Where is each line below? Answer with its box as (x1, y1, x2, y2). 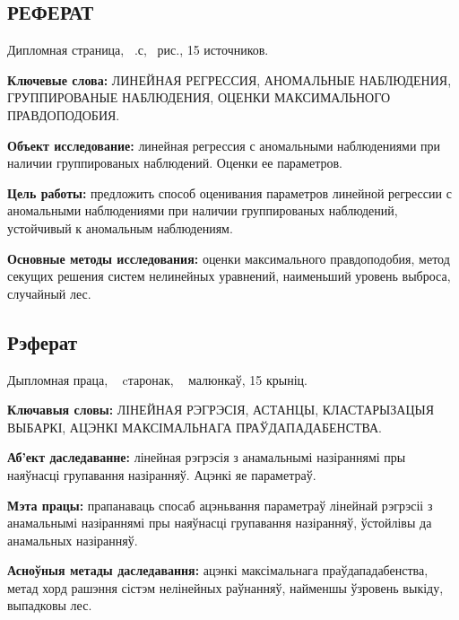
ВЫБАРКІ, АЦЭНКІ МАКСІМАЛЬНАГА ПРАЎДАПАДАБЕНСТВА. (7, 417, 383, 436)
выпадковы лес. (7, 596, 92, 615)
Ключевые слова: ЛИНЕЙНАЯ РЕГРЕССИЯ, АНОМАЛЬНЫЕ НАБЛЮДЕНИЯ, (7, 70, 452, 89)
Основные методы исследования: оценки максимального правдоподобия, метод (7, 249, 450, 267)
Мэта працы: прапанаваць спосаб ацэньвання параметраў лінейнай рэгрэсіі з (7, 495, 433, 514)
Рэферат (7, 327, 78, 355)
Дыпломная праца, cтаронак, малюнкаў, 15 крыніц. (7, 370, 307, 389)
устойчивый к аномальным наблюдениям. (7, 218, 233, 237)
